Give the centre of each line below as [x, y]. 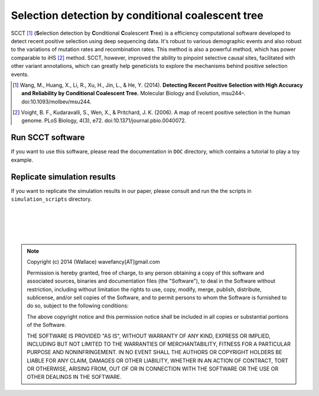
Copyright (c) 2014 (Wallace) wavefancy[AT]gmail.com [94, 262]
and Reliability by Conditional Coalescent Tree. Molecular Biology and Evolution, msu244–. [134, 93]
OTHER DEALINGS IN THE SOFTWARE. [74, 377]
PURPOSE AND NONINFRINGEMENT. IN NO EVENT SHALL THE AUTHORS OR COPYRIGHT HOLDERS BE [154, 352]
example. [22, 160]
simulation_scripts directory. [51, 199]
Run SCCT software [48, 138]
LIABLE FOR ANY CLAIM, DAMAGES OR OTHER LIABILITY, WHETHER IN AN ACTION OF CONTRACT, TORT [158, 361]
